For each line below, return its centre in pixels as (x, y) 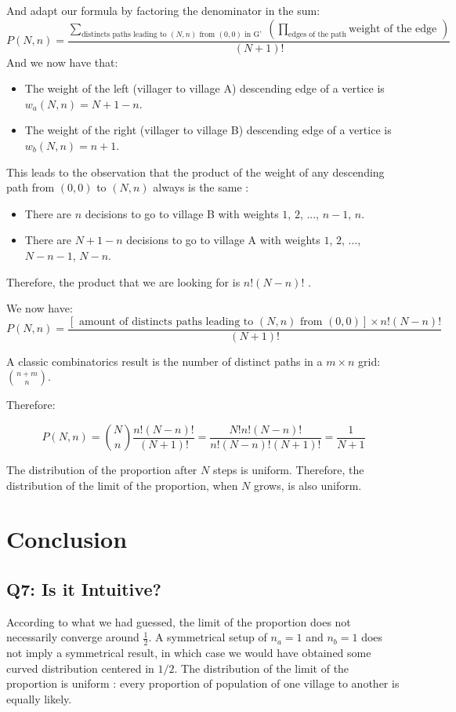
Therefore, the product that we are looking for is (123, 281)
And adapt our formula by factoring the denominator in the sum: (163, 10)
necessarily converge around (73, 637)
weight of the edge (393, 29)
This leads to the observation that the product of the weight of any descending (195, 172)
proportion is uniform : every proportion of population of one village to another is (203, 683)
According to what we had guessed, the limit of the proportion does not (179, 621)
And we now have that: (62, 62)
